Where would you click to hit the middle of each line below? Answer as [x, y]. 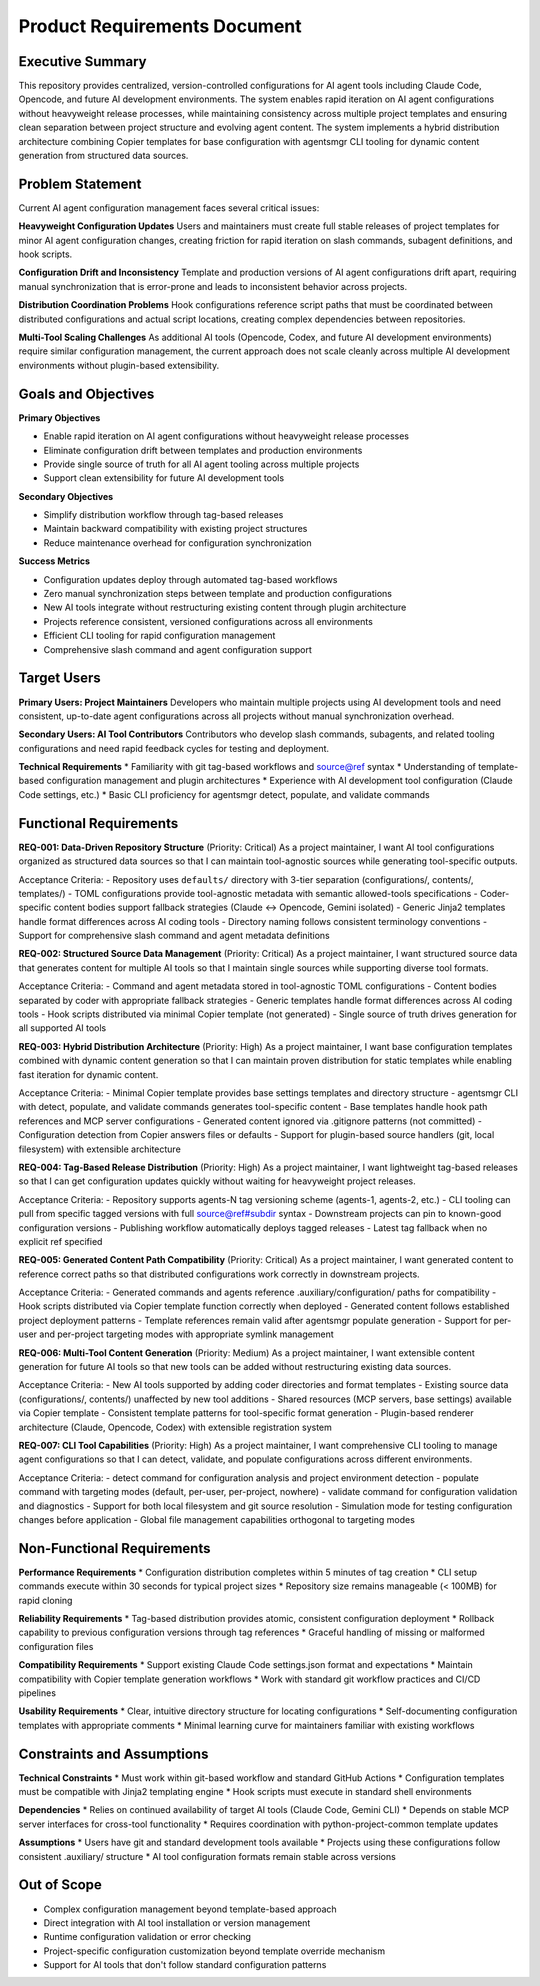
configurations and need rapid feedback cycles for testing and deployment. [174, 748]
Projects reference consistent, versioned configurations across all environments [208, 621]
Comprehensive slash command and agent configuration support [177, 649]
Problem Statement [80, 183]
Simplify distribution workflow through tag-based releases [163, 515]
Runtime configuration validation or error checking [147, 1937]
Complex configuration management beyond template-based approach [190, 1909]
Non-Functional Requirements [114, 1548]
